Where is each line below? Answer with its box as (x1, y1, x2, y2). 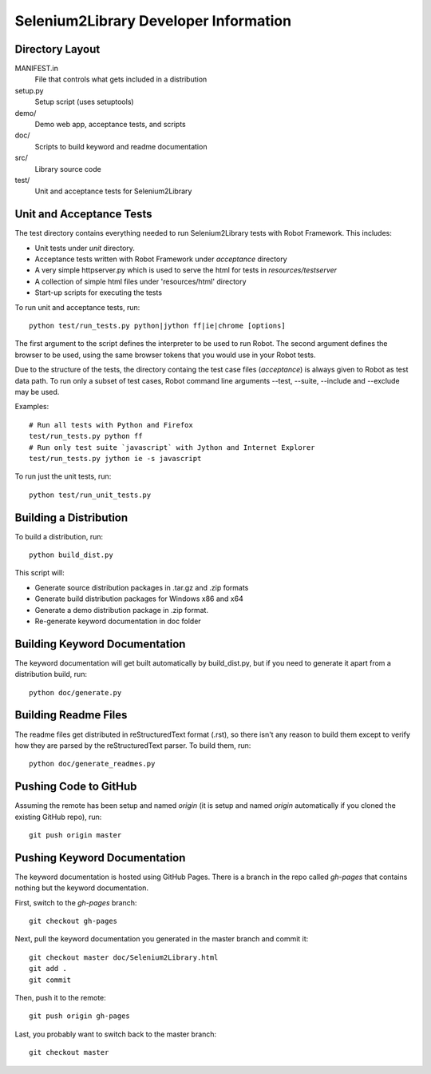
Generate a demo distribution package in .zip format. (34, 605, 209, 615)
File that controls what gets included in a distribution (34, 74, 208, 84)
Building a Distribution (14, 511, 129, 524)
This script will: (14, 568, 65, 578)
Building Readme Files (14, 708, 128, 722)
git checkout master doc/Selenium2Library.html (29, 953, 219, 962)
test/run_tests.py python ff (29, 432, 143, 441)
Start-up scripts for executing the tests (34, 288, 163, 297)
